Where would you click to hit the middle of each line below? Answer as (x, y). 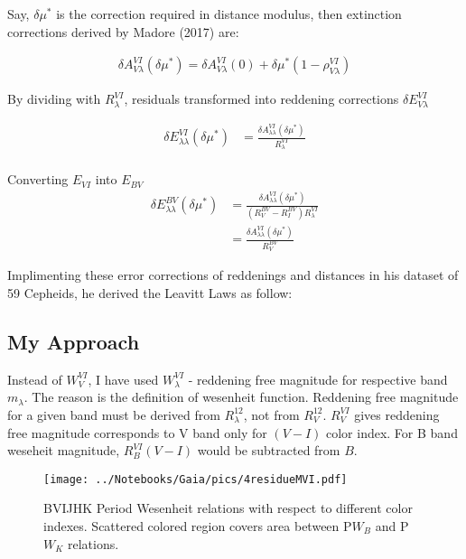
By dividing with (54, 99)
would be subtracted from (269, 450)
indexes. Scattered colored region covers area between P (198, 525)
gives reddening (397, 414)
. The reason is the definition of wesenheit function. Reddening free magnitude (241, 397)
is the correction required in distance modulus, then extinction (229, 14)
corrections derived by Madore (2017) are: (123, 31)
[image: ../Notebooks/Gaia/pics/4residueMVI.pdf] (196, 479)
